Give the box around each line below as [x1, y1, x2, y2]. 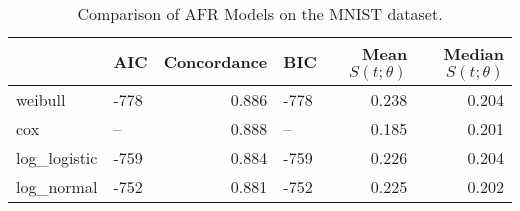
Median [443, 42, 504, 65]
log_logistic [16, 146, 98, 169]
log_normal [16, 175, 98, 198]
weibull [16, 88, 66, 111]
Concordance [163, 50, 268, 73]
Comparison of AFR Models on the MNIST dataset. [77, 2, 443, 25]
